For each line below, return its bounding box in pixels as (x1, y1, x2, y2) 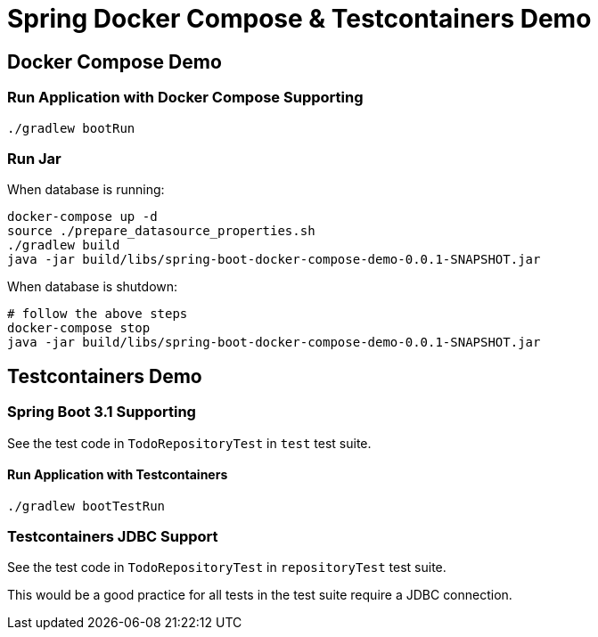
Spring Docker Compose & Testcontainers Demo (7, 4, 592, 34)
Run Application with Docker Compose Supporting (7, 88, 364, 107)
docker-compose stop (7, 321, 151, 336)
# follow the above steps (7, 306, 188, 322)
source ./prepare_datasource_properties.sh (7, 224, 315, 239)
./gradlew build (7, 238, 120, 253)
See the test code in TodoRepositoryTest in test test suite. (7, 435, 372, 451)
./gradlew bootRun (7, 120, 135, 135)
